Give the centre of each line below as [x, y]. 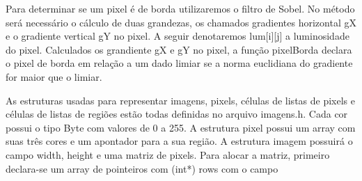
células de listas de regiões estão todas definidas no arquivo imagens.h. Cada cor [177, 114]
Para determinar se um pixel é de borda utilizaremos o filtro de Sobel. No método [180, 8]
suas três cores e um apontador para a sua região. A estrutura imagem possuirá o [179, 141]
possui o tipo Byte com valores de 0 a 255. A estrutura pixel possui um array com [181, 127]
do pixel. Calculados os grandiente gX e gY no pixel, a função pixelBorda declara [179, 49]
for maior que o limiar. [54, 76]
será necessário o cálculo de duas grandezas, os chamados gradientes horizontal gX [181, 22]
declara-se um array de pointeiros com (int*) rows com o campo [142, 168]
